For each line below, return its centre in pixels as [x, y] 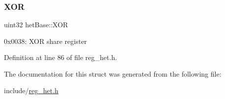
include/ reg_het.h [31, 90]
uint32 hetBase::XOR [36, 25]
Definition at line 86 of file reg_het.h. [61, 57]
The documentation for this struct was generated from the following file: [113, 74]
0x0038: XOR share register [45, 41]
